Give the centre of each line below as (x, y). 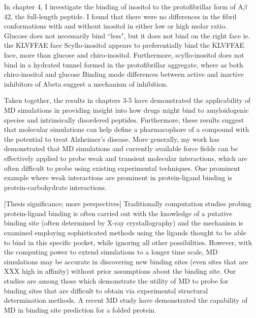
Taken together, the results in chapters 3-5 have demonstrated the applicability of (127, 100)
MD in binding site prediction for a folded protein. (80, 309)
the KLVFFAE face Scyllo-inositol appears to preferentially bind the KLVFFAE (124, 45)
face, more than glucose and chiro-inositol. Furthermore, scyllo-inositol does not (124, 54)
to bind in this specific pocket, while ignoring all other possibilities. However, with (128, 242)
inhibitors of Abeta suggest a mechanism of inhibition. (86, 83)
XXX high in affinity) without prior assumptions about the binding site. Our (120, 271)
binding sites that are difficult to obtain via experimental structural (106, 290)
